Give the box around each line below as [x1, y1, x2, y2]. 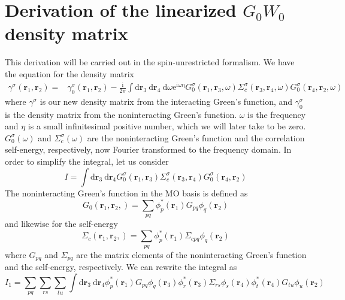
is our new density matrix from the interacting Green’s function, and [40, 95, 293, 107]
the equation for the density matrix [5, 67, 135, 80]
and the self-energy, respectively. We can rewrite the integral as [5, 260, 237, 273]
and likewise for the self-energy [5, 217, 118, 230]
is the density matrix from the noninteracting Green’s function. [5, 108, 237, 120]
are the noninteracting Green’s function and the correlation [87, 131, 305, 144]
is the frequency [247, 108, 306, 120]
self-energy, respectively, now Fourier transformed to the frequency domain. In [5, 143, 292, 156]
